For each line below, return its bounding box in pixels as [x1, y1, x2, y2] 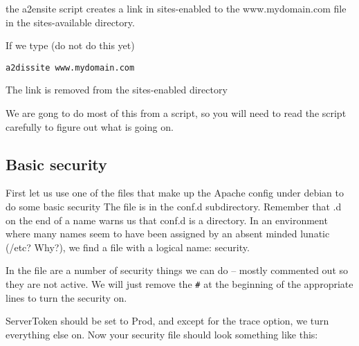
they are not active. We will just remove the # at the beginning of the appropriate [6, 276, 353, 291]
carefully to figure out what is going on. [6, 119, 174, 134]
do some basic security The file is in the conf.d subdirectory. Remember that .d [6, 199, 342, 214]
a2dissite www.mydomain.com [6, 62, 135, 73]
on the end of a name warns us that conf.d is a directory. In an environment [6, 212, 328, 227]
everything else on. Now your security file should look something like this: [6, 327, 318, 341]
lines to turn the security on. [6, 290, 127, 304]
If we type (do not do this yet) [6, 38, 135, 53]
